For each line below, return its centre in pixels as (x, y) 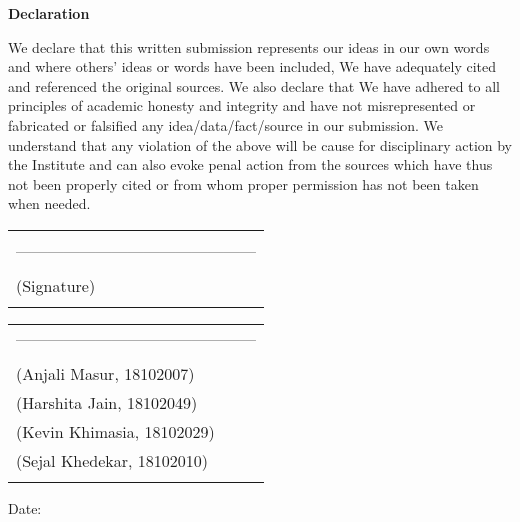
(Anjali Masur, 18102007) (105, 373)
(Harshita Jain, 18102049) (107, 402)
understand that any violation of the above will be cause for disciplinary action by (260, 144)
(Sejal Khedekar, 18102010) (112, 460)
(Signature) (56, 285)
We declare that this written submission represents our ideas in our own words (249, 46)
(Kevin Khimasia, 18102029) (115, 431)
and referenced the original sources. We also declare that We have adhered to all (254, 85)
